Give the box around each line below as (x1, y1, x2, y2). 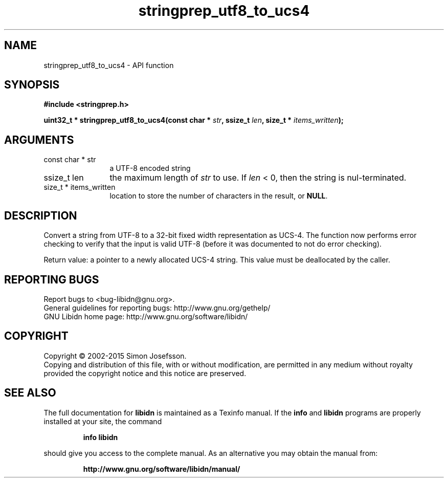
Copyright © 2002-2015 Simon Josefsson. (43, 351, 187, 360)
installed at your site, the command (43, 417, 162, 426)
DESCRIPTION (4, 209, 77, 222)
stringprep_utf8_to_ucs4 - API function (43, 60, 174, 70)
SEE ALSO (4, 386, 56, 400)
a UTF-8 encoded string (109, 164, 191, 173)
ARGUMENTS (4, 133, 74, 146)
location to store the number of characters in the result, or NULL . (109, 191, 328, 201)
